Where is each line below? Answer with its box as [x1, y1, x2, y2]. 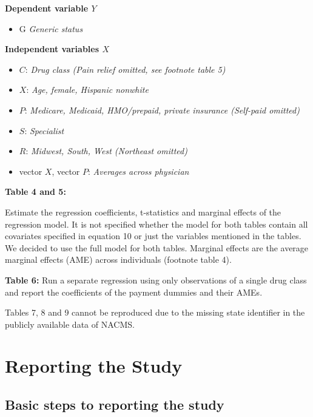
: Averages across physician [88, 164, 189, 177]
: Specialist [24, 124, 64, 137]
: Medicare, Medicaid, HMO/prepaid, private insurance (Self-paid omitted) [24, 103, 300, 116]
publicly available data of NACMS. [5, 317, 135, 330]
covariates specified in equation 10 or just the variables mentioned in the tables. [5, 229, 301, 242]
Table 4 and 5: [5, 185, 66, 198]
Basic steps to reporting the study [5, 395, 224, 414]
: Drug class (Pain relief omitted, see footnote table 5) [25, 63, 226, 75]
